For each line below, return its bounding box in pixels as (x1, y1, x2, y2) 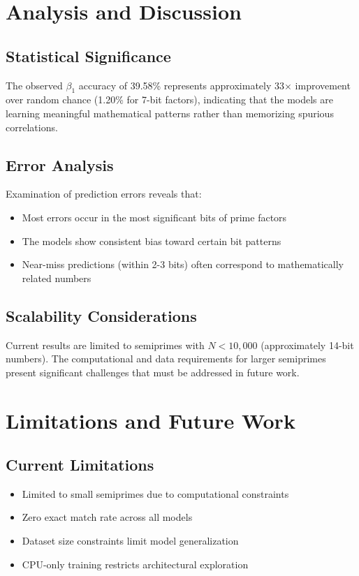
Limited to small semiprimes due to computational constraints (22, 486, 289, 501)
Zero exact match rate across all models (22, 510, 193, 524)
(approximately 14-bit (261, 337, 354, 352)
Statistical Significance (6, 45, 171, 66)
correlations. (6, 119, 58, 134)
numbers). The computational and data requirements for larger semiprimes (6, 351, 326, 366)
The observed (6, 77, 63, 92)
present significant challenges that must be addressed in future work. (6, 364, 300, 379)
